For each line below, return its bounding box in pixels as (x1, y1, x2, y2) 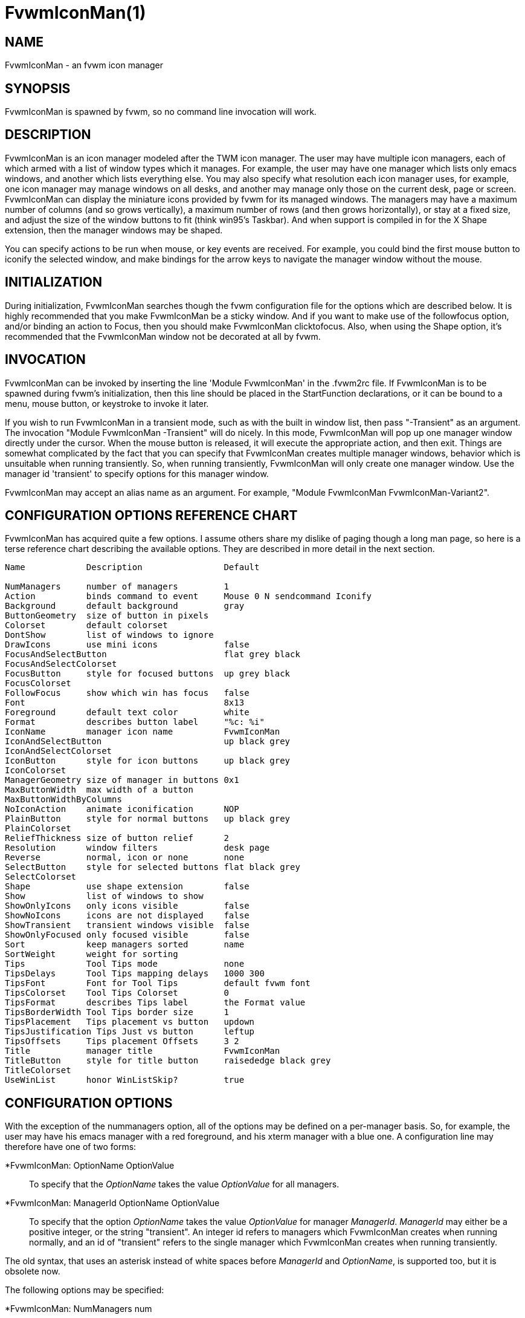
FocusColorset (5, 678, 71, 689)
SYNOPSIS (5, 80, 71, 96)
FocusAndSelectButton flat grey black (5, 649, 300, 660)
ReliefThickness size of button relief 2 (5, 833, 229, 843)
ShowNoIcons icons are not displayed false (5, 911, 250, 921)
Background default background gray (5, 601, 245, 611)
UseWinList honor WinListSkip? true (5, 1075, 245, 1085)
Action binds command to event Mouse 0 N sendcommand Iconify (5, 591, 372, 602)
